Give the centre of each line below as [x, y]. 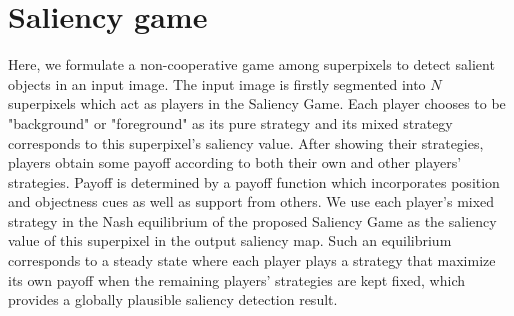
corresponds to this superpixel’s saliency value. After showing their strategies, [246, 142]
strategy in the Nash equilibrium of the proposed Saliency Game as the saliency [252, 220]
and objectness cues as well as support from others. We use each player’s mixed [251, 201]
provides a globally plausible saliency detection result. [173, 299]
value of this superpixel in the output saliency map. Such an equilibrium [230, 240]
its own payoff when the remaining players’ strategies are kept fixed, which [236, 279]
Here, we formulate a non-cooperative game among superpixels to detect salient [251, 64]
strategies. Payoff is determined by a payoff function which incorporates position [254, 181]
